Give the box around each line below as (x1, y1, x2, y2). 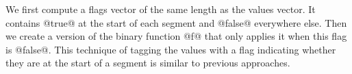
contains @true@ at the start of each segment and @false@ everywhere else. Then (5, 15, 347, 29)
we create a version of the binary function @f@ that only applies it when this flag (5, 29, 347, 43)
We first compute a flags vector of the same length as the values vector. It (5, 2, 316, 16)
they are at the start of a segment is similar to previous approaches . (5, 56, 290, 70)
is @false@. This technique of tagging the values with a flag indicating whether (5, 42, 336, 56)
